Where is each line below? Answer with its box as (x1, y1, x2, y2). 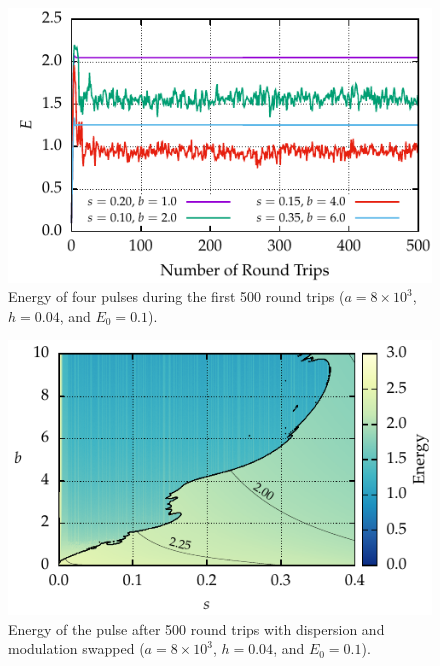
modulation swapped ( (8, 638, 145, 659)
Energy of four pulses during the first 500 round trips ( (8, 286, 345, 307)
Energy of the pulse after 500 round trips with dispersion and (8, 618, 385, 639)
